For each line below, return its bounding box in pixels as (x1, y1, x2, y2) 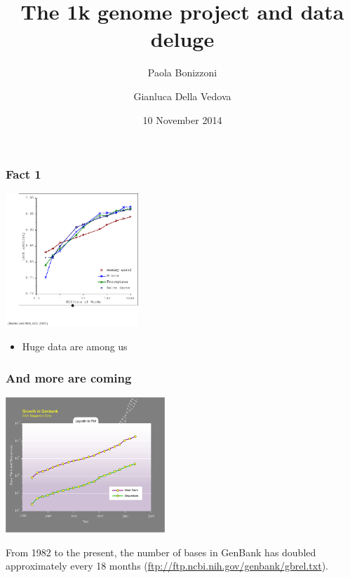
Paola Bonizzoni (147, 65, 217, 80)
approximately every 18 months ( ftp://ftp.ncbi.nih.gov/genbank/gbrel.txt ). (6, 558, 328, 573)
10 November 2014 (142, 112, 222, 127)
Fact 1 (6, 165, 41, 183)
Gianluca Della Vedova (133, 88, 231, 103)
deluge (150, 25, 215, 53)
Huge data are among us (22, 338, 128, 353)
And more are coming (6, 369, 132, 386)
